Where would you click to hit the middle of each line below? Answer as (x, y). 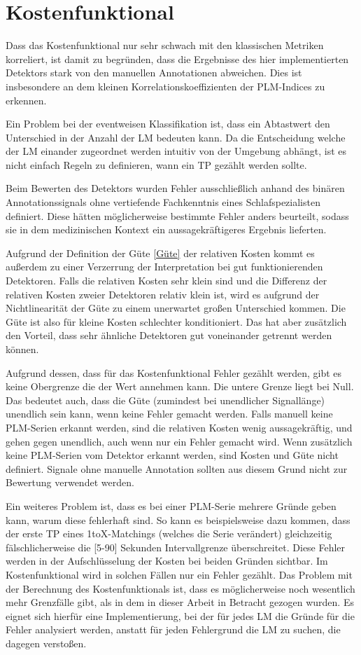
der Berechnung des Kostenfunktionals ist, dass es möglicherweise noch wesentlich (180, 588)
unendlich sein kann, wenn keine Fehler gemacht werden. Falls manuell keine (169, 414)
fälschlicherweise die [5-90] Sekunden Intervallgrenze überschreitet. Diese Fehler (176, 547)
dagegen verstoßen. (46, 643)
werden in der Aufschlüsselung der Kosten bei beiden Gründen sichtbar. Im (167, 561)
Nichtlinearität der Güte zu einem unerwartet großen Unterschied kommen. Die (176, 308)
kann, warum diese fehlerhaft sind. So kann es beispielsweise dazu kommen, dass (178, 519)
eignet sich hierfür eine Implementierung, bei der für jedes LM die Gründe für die (180, 615)
